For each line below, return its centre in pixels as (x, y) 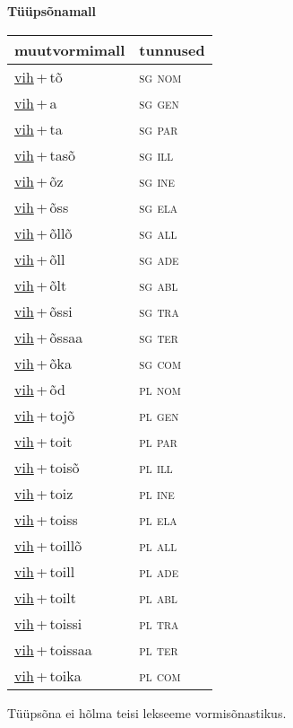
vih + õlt (41, 285)
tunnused (172, 49)
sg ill (156, 154)
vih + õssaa (49, 337)
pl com (160, 675)
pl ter (159, 649)
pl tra (159, 623)
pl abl (158, 597)
